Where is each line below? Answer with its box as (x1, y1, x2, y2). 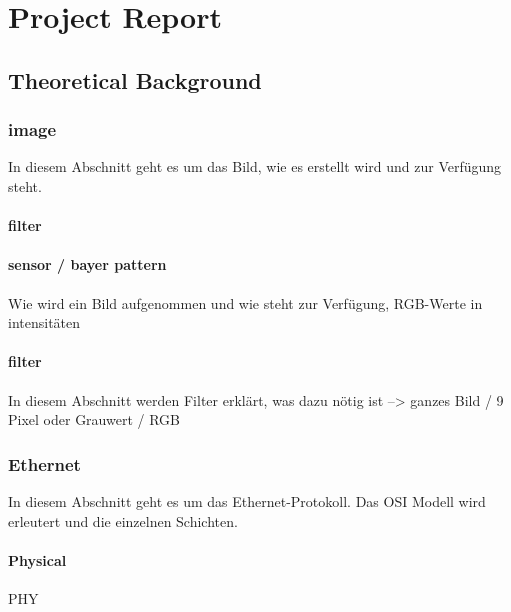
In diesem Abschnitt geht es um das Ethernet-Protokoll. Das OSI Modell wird (8, 490, 486, 511)
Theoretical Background (8, 64, 262, 95)
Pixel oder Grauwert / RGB (8, 409, 181, 430)
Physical (8, 549, 67, 570)
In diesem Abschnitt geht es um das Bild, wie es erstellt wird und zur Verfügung (8, 156, 502, 177)
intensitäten (8, 312, 81, 333)
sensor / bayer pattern (8, 254, 167, 275)
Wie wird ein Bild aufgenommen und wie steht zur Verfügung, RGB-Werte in (8, 292, 483, 313)
